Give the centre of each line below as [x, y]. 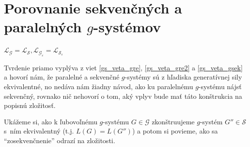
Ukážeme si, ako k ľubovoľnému [51, 121]
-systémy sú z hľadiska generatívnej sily [183, 77]
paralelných [43, 27]
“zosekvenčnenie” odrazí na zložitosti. [60, 140]
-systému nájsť [220, 86]
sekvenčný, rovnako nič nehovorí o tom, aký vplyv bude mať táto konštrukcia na [123, 96]
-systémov [127, 27]
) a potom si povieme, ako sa [175, 131]
